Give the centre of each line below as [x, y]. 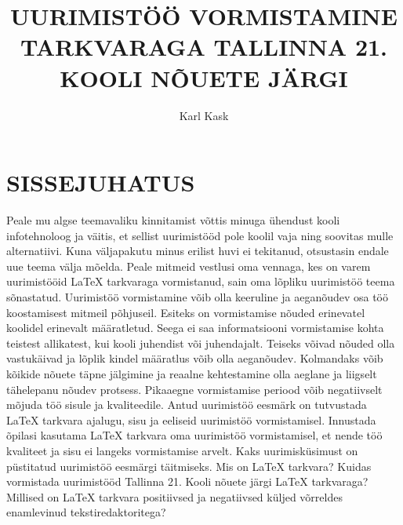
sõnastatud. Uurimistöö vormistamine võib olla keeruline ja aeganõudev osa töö [198, 297]
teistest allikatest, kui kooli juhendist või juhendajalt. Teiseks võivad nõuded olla [201, 343]
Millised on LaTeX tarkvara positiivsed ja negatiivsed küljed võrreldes [174, 496]
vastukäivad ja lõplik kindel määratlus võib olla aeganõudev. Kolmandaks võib [195, 358]
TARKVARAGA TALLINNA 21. [204, 47]
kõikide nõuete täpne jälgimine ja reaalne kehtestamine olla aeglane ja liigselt [192, 373]
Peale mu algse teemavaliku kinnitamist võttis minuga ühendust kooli [173, 220]
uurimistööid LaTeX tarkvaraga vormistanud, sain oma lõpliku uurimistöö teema [201, 281]
